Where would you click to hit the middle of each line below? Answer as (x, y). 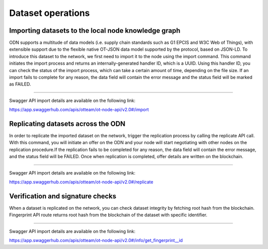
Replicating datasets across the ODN (67, 124)
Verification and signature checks (63, 196)
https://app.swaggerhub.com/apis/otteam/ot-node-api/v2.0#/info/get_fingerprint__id (96, 241)
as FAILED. (20, 84)
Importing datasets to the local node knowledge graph (95, 31)
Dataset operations (50, 13)
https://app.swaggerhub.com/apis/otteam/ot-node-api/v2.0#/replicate (81, 182)
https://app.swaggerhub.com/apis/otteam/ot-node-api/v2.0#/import (79, 110)
